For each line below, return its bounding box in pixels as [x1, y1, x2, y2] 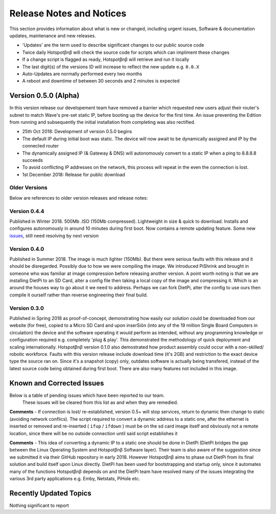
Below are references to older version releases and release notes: [9, 195, 148, 201]
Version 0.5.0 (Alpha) [9, 91, 80, 100]
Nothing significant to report [9, 502, 69, 508]
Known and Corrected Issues [9, 379, 104, 388]
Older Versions [9, 184, 48, 191]
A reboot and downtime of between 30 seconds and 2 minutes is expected [22, 78, 180, 84]
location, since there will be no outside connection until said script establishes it [9, 430, 178, 436]
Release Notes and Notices [9, 8, 127, 19]
